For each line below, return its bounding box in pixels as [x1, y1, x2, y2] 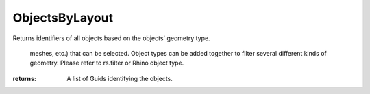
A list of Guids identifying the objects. [66, 74, 173, 82]
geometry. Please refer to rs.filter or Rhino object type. [29, 59, 184, 67]
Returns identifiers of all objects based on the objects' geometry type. [12, 34, 210, 42]
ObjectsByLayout [12, 10, 113, 25]
